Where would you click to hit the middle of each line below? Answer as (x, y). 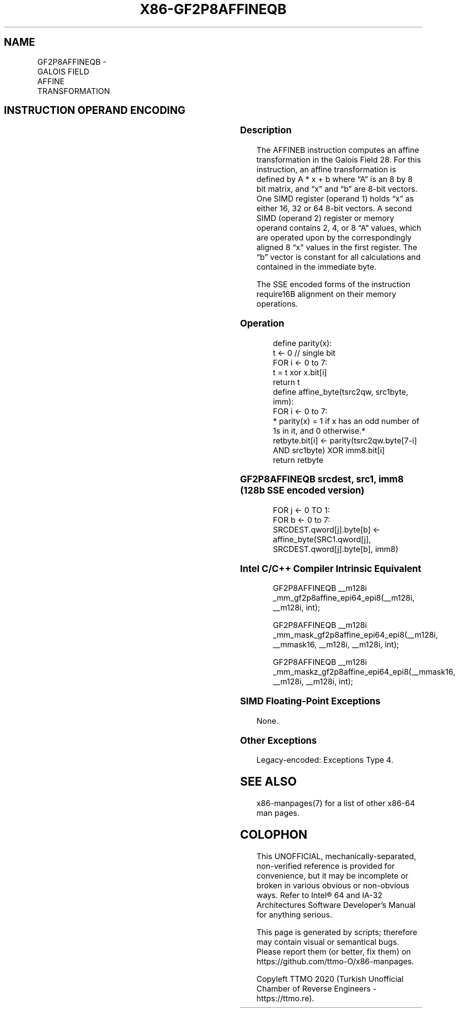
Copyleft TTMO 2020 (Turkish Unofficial (330, 979)
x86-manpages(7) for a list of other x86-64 (336, 803)
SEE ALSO (268, 782)
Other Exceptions (278, 740)
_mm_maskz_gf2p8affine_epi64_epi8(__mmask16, (364, 672)
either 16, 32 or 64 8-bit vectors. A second (334, 209)
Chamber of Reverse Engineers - (317, 988)
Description (266, 130)
